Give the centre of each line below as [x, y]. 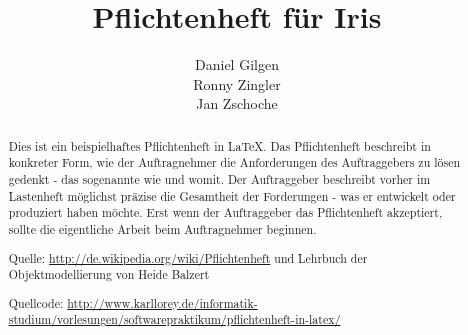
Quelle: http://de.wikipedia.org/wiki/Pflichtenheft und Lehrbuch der [188, 257]
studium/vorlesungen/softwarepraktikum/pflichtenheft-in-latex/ [174, 319]
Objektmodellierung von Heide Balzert [109, 274]
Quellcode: [36, 302]
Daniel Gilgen [237, 64]
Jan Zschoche [237, 103]
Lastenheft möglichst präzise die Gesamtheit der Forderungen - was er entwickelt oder [232, 195]
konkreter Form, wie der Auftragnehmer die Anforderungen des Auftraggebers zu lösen [234, 162]
